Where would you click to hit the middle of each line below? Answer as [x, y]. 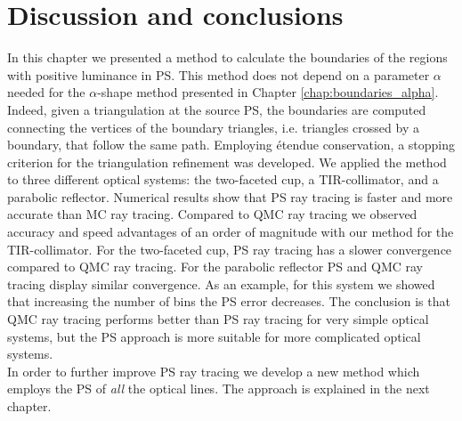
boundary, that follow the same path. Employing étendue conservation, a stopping [231, 145]
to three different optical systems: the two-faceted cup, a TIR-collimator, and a [223, 179]
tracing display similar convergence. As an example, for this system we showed [221, 283]
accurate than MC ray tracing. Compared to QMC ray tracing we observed [212, 214]
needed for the [46, 92]
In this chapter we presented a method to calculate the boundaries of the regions [227, 57]
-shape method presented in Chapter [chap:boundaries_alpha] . [268, 92]
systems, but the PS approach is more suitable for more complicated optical [214, 336]
